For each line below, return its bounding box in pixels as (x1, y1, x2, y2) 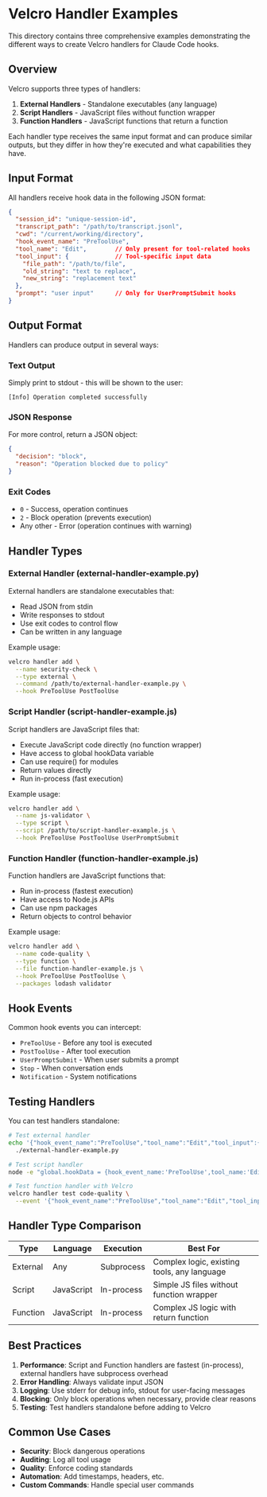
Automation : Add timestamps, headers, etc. (19, 1472, 164, 1481)
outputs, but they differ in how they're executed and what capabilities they (8, 140, 252, 150)
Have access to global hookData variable (19, 748, 154, 758)
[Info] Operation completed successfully (8, 393, 148, 402)
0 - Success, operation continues (19, 505, 129, 514)
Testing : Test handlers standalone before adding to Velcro (19, 1402, 211, 1412)
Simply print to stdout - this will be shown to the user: (8, 378, 184, 388)
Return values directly (19, 765, 92, 774)
